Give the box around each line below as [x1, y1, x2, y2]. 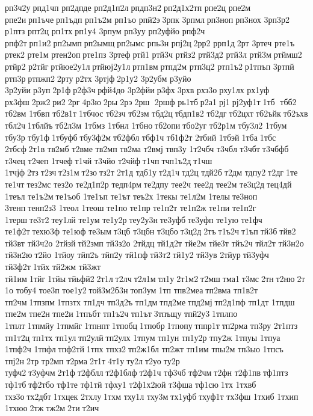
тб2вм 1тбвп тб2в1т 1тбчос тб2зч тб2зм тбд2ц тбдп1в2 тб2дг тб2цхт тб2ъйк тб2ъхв [5, 107, 308, 120]
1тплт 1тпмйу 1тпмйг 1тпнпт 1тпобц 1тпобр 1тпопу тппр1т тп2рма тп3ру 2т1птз [5, 319, 298, 332]
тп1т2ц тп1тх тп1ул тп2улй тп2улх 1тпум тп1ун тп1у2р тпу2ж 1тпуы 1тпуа [5, 331, 280, 343]
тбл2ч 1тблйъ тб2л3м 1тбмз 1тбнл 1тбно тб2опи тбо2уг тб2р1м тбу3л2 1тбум [5, 118, 287, 131]
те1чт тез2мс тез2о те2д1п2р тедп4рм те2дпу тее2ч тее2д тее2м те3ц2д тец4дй [5, 177, 292, 190]
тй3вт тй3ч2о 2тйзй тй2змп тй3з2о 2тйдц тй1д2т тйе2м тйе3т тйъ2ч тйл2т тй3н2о [5, 236, 304, 249]
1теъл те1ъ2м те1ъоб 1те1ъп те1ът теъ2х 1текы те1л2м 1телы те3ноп [5, 189, 258, 202]
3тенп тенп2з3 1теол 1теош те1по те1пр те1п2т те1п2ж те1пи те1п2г [5, 201, 256, 214]
